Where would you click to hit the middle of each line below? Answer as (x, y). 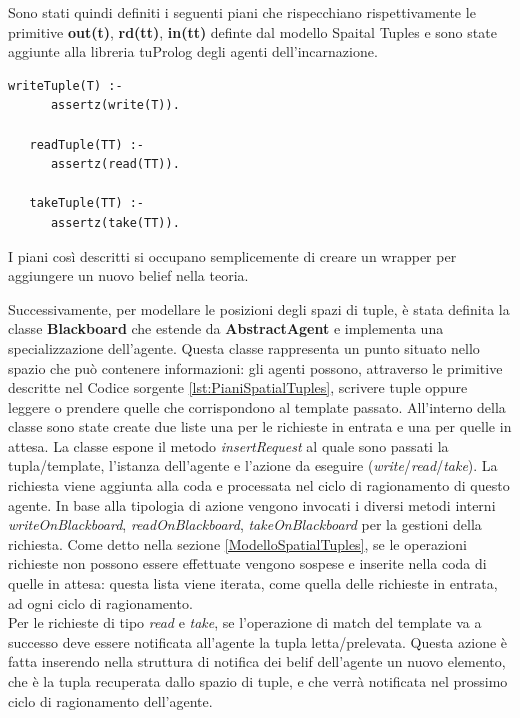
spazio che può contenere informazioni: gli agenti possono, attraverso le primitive (255, 367)
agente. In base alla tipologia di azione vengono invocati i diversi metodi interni (252, 504)
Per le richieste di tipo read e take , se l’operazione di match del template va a (245, 622)
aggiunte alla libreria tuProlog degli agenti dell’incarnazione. (193, 51)
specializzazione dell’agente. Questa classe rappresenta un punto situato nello (244, 347)
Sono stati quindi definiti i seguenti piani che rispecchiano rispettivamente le (242, 12)
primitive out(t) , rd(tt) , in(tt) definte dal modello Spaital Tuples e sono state (252, 31)
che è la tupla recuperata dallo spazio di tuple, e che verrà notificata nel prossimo (258, 681)
